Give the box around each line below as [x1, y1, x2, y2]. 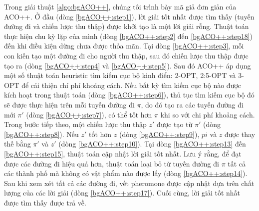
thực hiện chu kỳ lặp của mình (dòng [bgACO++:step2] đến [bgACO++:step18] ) [4, 30, 253, 41]
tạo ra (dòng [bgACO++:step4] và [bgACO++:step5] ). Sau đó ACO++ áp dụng [4, 60, 251, 70]
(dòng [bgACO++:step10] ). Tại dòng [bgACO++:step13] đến [58, 138, 246, 149]
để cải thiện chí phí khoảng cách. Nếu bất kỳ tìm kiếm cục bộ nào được [21, 79, 242, 90]
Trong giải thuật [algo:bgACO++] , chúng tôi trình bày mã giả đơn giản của [4, 1, 237, 11]
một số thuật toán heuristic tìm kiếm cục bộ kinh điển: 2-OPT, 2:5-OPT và [4, 70, 236, 80]
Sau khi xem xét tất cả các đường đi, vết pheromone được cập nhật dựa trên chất [4, 177, 255, 188]
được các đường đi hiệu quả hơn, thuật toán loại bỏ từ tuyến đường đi [4, 158, 219, 168]
